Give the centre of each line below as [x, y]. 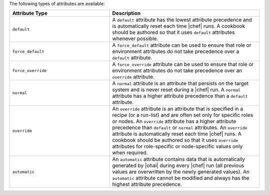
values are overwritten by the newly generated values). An [181, 172]
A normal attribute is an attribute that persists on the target [180, 84]
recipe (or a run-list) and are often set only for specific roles [183, 115]
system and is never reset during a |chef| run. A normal [176, 90]
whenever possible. [135, 39]
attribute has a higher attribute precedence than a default [180, 96]
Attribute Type [30, 14]
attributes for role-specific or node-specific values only [177, 146]
